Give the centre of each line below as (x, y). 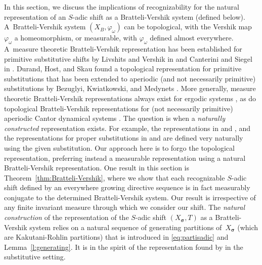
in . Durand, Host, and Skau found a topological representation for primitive (123, 69)
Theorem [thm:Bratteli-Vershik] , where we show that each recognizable (115, 177)
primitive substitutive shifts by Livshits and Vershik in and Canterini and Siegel (128, 58)
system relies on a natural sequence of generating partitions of (126, 227)
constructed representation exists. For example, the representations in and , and (127, 128)
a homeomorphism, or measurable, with (76, 38)
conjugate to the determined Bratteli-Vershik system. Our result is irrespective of (130, 197)
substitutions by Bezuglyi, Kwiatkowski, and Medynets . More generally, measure (130, 88)
